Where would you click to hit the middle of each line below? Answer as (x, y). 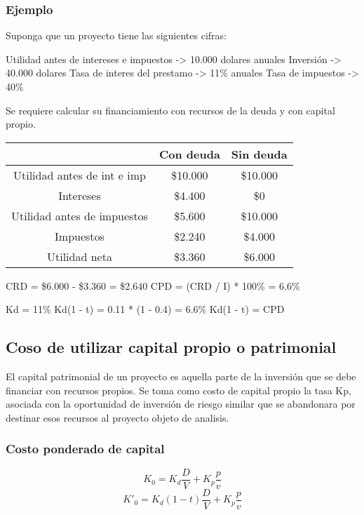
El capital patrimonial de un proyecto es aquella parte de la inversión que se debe (181, 376)
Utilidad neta (80, 256)
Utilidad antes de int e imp (79, 175)
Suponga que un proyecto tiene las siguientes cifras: (116, 35)
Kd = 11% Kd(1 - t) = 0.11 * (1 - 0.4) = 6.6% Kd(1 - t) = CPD (145, 309)
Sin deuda (259, 154)
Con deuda (189, 154)
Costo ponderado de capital (85, 449)
